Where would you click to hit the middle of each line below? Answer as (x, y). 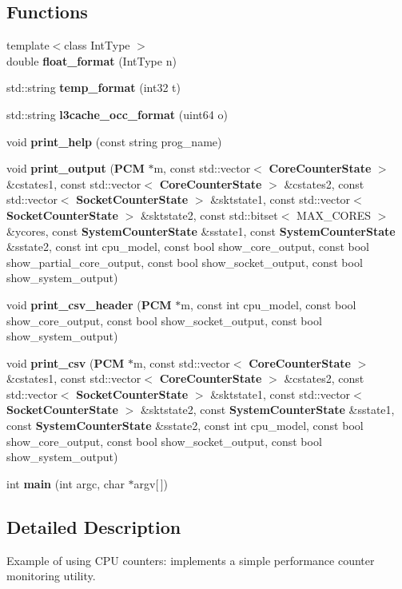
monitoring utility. (51, 576)
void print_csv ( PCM (66, 362)
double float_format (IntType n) (92, 60)
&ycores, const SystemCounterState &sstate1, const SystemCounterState (201, 231)
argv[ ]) (151, 483)
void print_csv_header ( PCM (89, 304)
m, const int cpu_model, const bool (269, 304)
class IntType (97, 45)
